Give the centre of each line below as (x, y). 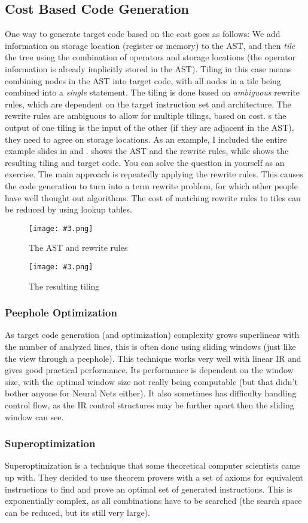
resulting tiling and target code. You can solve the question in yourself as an (145, 162)
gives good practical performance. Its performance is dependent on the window (149, 370)
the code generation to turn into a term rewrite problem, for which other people (151, 185)
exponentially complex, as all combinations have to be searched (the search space (153, 501)
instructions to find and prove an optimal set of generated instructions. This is (149, 489)
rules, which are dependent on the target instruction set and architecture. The (148, 104)
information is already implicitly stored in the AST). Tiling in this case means (148, 68)
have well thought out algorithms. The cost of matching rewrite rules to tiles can (153, 197)
